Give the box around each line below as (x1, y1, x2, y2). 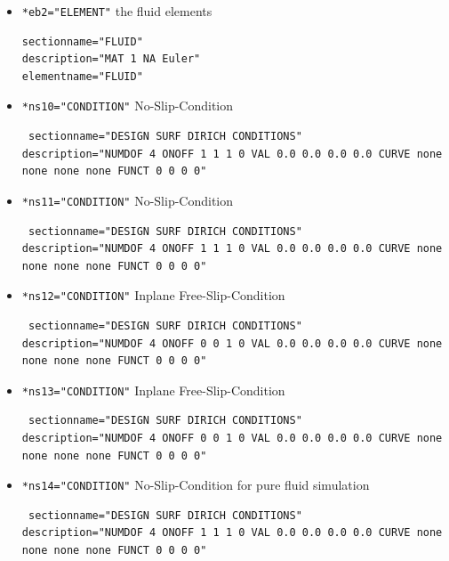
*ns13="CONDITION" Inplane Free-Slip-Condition (21, 380, 285, 399)
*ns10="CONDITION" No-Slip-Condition (21, 96, 234, 115)
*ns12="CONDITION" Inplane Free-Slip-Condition (21, 286, 285, 305)
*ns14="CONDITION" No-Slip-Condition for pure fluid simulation (21, 476, 370, 494)
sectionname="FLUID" (21, 35, 143, 48)
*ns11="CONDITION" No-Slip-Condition (21, 191, 234, 209)
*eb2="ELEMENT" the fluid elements (21, 2, 212, 20)
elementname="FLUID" (21, 69, 143, 83)
